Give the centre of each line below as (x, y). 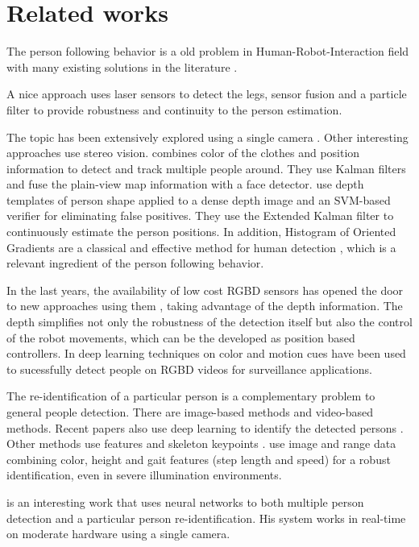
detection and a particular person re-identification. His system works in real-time (206, 518)
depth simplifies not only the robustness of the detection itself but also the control (209, 322)
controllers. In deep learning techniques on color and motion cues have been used (206, 353)
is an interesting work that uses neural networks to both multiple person (185, 501)
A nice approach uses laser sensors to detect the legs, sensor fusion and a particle (207, 94)
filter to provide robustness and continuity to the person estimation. (174, 109)
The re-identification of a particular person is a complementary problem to (191, 396)
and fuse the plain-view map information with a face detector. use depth (185, 184)
